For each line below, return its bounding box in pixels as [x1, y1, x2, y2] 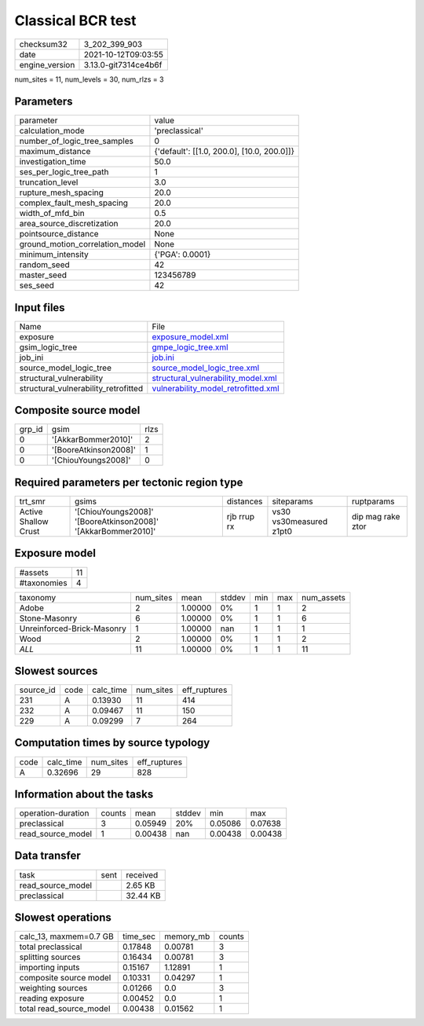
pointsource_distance [19, 229, 99, 240]
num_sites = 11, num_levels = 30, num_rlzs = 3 [14, 75, 164, 84]
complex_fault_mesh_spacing [19, 197, 129, 208]
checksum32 [19, 38, 68, 49]
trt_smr [19, 496, 46, 507]
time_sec [122, 931, 156, 942]
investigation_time [19, 156, 86, 167]
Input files [14, 301, 66, 314]
